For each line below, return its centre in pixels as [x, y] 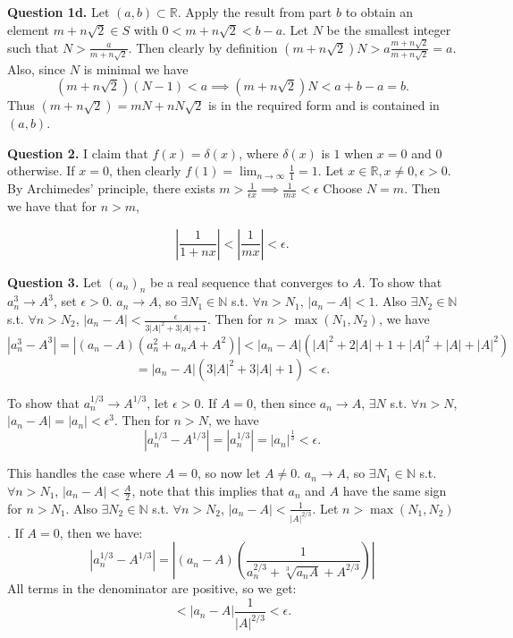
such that [33, 47]
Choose [343, 188]
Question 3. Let [55, 281]
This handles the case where [84, 473]
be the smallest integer [389, 29]
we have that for [52, 206]
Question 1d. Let [59, 12]
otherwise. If [41, 170]
